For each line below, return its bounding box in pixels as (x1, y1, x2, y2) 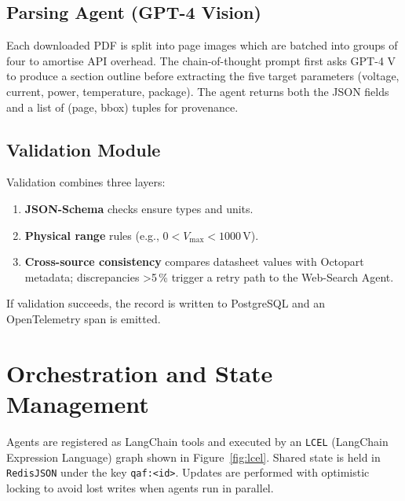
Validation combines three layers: (6, 174, 166, 190)
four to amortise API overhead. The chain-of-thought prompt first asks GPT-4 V (6, 52, 396, 68)
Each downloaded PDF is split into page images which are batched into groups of (6, 37, 398, 53)
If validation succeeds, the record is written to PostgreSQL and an (6, 295, 326, 311)
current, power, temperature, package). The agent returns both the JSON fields (6, 83, 389, 99)
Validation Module (6, 137, 161, 161)
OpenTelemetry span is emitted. (6, 310, 161, 326)
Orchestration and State (6, 356, 273, 389)
